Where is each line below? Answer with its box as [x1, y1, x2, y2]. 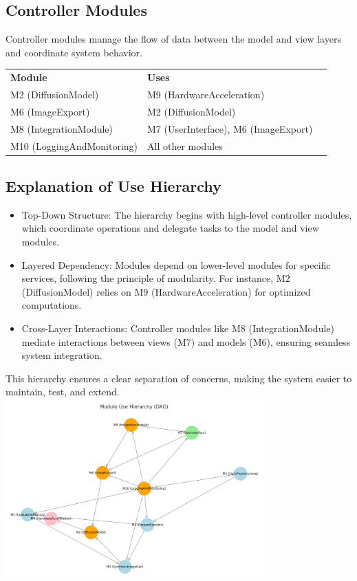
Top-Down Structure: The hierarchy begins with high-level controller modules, [21, 207, 352, 221]
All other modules [147, 138, 223, 153]
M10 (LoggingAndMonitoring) [10, 138, 138, 153]
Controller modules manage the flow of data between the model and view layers [6, 32, 341, 46]
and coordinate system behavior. [6, 45, 142, 59]
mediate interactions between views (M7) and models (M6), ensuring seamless [21, 334, 351, 349]
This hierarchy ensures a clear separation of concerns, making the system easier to [6, 371, 352, 385]
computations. [21, 298, 82, 312]
